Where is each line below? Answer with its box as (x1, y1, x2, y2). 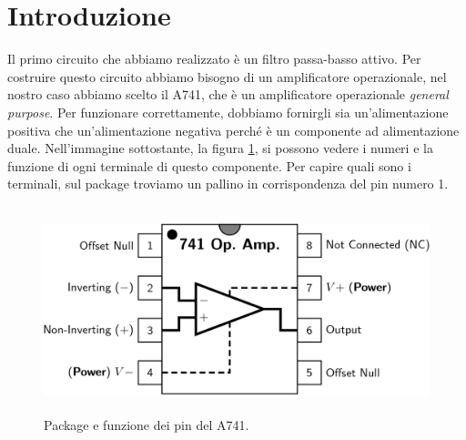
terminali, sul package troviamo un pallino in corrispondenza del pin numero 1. (7, 174, 449, 193)
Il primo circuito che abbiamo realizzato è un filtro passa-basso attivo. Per (7, 49, 421, 68)
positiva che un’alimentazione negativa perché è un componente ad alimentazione (7, 120, 460, 139)
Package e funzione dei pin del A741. (44, 415, 249, 435)
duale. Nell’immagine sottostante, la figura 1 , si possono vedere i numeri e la (7, 138, 433, 158)
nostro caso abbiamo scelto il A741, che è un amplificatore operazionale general (7, 85, 449, 104)
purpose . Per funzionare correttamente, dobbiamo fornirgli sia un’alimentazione (7, 102, 449, 121)
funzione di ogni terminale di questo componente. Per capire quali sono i (7, 156, 411, 175)
